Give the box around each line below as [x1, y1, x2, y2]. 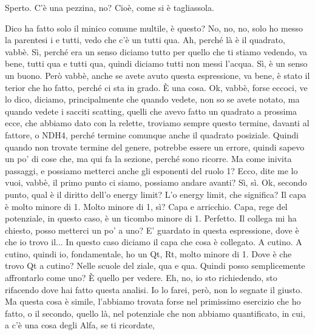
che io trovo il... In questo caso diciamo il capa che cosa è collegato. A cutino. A [5, 235, 302, 248]
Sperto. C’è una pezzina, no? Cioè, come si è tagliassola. [5, 1, 214, 13]
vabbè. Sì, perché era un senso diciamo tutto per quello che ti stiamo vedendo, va [5, 45, 308, 58]
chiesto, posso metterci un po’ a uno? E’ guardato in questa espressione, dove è [5, 223, 299, 236]
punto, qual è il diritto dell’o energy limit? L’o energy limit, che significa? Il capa [5, 188, 307, 200]
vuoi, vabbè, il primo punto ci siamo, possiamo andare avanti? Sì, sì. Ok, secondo [5, 176, 307, 189]
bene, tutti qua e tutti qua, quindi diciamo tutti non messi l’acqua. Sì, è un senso [5, 57, 308, 70]
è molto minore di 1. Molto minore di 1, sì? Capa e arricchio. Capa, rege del [5, 200, 288, 212]
